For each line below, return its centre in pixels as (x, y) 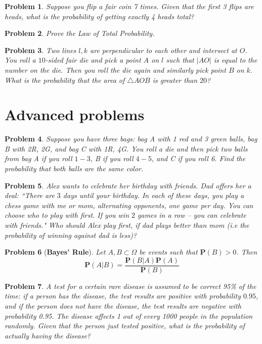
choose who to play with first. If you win (67, 215)
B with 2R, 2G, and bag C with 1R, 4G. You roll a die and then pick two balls (126, 148)
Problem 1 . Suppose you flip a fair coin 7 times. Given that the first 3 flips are (129, 6)
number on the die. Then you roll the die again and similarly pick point (115, 69)
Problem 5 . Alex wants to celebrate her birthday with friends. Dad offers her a (128, 185)
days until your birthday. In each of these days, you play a (154, 195)
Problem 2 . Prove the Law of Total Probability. (80, 33)
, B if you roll (112, 158)
